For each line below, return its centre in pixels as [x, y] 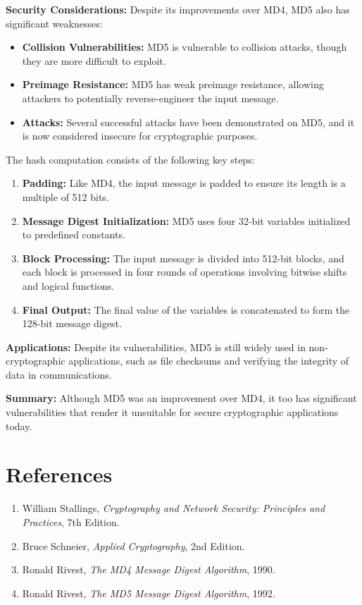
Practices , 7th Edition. [71, 521]
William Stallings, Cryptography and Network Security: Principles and [174, 508]
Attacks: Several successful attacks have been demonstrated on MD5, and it [188, 122]
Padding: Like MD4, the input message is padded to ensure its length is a [184, 183]
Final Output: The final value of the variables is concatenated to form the [186, 309]
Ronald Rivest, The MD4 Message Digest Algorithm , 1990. [149, 569]
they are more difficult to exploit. [94, 60]
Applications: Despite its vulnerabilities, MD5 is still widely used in [156, 347]
